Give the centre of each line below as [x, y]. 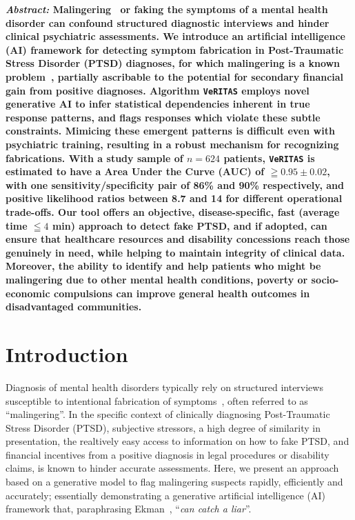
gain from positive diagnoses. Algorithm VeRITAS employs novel [158, 90]
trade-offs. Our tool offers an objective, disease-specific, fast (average [173, 212]
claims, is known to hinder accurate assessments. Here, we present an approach [172, 468]
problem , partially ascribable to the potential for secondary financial [175, 76]
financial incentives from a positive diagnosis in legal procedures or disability [168, 454]
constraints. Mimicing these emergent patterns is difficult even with [170, 131]
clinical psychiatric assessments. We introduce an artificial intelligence [175, 36]
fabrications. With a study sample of [94, 158]
